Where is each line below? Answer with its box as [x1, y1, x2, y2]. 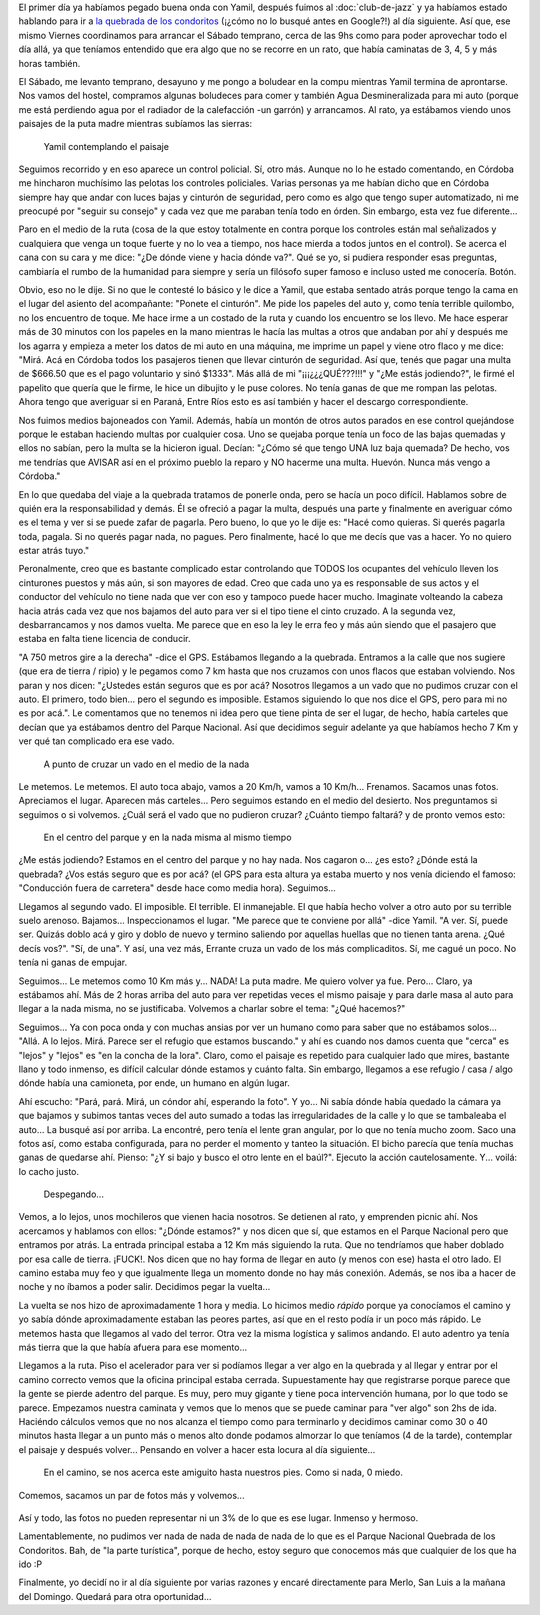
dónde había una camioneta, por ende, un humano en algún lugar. [18, 1077, 290, 1089]
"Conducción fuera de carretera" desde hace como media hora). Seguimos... [18, 882, 337, 894]
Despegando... [43, 1188, 105, 1200]
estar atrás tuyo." [18, 545, 90, 557]
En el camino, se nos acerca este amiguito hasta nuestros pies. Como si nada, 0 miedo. [43, 1466, 404, 1479]
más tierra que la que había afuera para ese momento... [18, 1341, 248, 1353]
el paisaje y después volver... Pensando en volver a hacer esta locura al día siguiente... [18, 1443, 376, 1455]
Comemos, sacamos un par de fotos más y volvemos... [18, 1489, 245, 1501]
